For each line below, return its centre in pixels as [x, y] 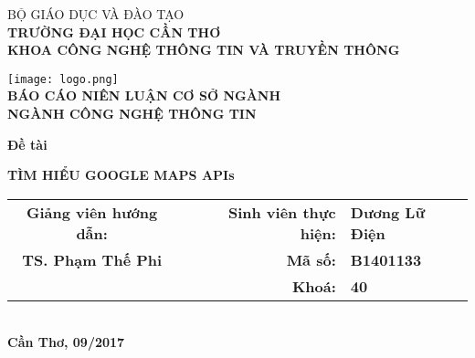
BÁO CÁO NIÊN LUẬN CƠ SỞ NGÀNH [144, 95]
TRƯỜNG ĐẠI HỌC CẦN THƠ [114, 32]
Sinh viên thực [282, 212]
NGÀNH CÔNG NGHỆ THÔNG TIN [132, 114]
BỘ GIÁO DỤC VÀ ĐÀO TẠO [96, 14]
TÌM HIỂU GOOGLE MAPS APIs [121, 175]
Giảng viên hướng [92, 212]
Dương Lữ [388, 212]
